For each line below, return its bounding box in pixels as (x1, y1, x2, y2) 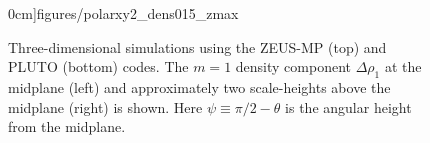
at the (384, 56, 422, 77)
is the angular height (285, 96, 412, 117)
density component (235, 56, 351, 77)
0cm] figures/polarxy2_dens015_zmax (8, 3, 239, 23)
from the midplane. (8, 116, 126, 137)
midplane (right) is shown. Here (8, 96, 203, 117)
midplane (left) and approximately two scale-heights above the (8, 76, 391, 97)
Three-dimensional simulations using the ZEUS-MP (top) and (8, 36, 387, 57)
